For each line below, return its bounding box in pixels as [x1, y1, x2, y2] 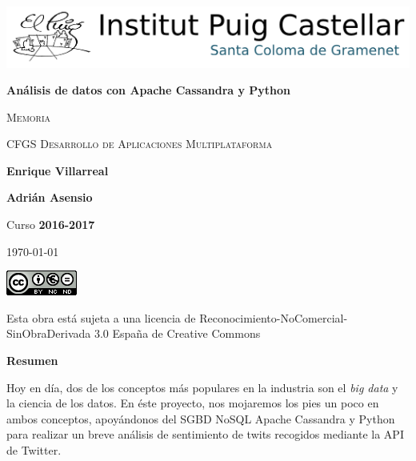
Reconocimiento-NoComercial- [199, 309, 348, 326]
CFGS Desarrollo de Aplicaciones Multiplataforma [6, 135, 273, 152]
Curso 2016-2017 [6, 216, 95, 233]
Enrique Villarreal [6, 162, 109, 178]
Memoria [6, 108, 51, 125]
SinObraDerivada [6, 325, 91, 342]
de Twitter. [6, 442, 62, 458]
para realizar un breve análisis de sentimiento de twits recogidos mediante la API [6, 426, 404, 443]
